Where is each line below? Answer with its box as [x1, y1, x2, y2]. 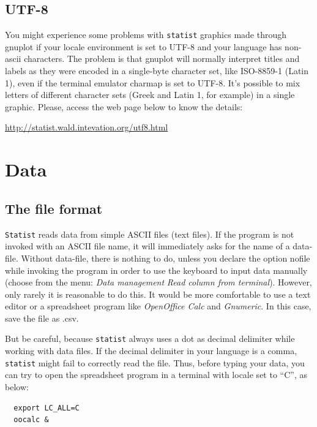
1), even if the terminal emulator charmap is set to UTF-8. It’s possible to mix [5, 76, 300, 89]
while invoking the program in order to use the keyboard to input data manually [5, 263, 308, 276]
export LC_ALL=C [13, 403, 80, 412]
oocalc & [13, 415, 49, 425]
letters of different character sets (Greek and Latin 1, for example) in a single [5, 88, 295, 101]
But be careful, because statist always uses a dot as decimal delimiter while [5, 332, 295, 345]
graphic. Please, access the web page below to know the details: [5, 100, 243, 113]
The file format [5, 198, 103, 217]
